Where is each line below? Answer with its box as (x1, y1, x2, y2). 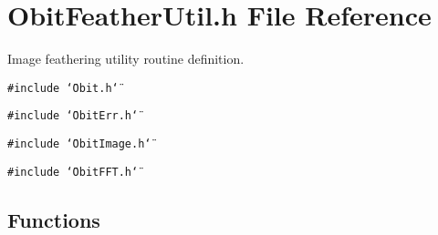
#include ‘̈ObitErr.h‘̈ (7, 109, 139, 123)
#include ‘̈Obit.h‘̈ (7, 81, 119, 95)
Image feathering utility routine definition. (7, 49, 245, 68)
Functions (7, 205, 100, 233)
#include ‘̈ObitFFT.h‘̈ (7, 165, 139, 179)
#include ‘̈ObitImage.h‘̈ (7, 138, 151, 151)
